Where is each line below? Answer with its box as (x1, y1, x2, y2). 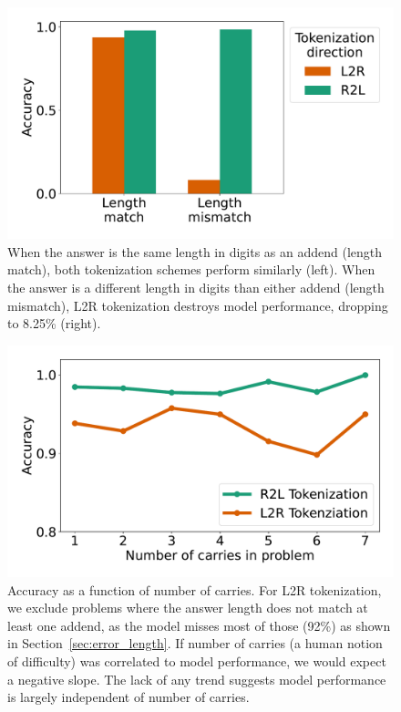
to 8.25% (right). (7, 314, 101, 333)
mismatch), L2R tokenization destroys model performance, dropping (7, 295, 388, 315)
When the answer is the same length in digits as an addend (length (7, 242, 383, 261)
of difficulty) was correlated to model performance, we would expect (7, 652, 386, 670)
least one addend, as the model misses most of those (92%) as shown (7, 615, 391, 635)
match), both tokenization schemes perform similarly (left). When (7, 260, 375, 279)
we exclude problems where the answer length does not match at (7, 598, 368, 617)
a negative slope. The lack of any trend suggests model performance (7, 669, 386, 688)
